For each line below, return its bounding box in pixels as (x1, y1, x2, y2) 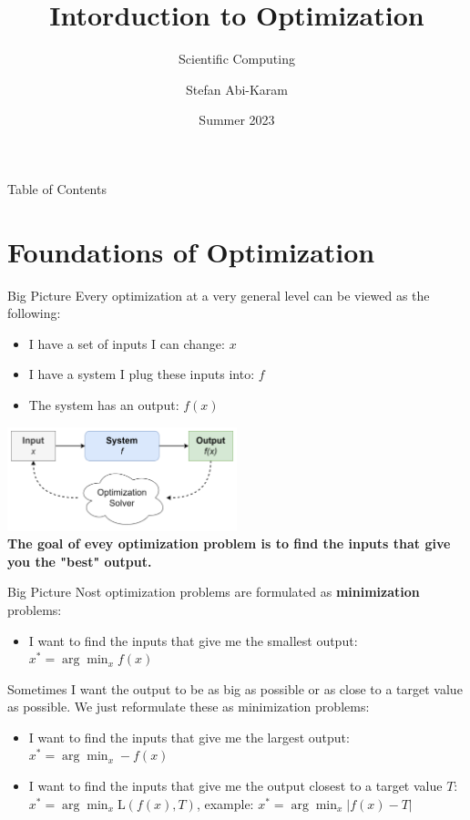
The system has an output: (28, 395, 179, 414)
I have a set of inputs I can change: (28, 333, 225, 353)
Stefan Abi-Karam (185, 79, 289, 98)
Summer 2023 (199, 110, 275, 129)
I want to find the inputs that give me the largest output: (28, 727, 350, 746)
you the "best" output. (7, 551, 152, 570)
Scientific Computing (179, 49, 295, 68)
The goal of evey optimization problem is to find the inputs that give (7, 534, 451, 553)
